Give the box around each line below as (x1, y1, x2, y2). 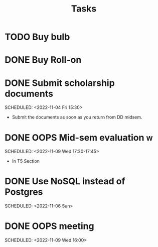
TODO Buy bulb (5, 31, 70, 43)
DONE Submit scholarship (5, 77, 115, 88)
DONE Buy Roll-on (5, 54, 82, 66)
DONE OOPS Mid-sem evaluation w (5, 132, 153, 143)
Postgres (5, 186, 43, 198)
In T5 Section (12, 158, 40, 164)
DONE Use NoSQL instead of (5, 176, 125, 187)
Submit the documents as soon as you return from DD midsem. (12, 114, 142, 120)
